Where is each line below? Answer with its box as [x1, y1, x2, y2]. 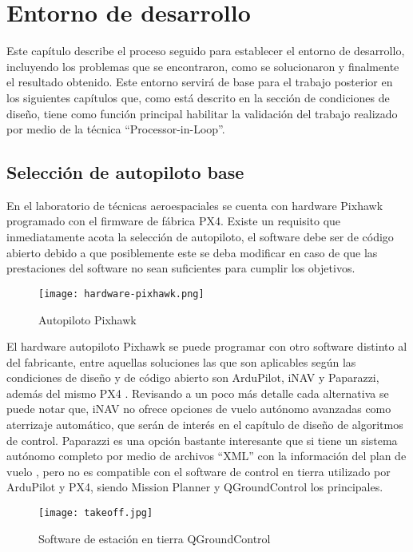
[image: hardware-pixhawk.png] [38, 288, 205, 300]
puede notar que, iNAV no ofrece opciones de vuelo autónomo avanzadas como [6, 400, 391, 417]
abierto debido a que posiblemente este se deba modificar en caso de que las [6, 244, 378, 260]
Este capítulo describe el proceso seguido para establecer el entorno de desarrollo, [6, 42, 405, 59]
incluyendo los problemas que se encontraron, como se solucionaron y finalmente [6, 58, 399, 74]
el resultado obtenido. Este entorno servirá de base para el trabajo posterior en [6, 73, 393, 90]
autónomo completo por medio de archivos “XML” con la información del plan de [6, 447, 407, 464]
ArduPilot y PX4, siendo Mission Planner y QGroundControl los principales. [6, 479, 383, 495]
